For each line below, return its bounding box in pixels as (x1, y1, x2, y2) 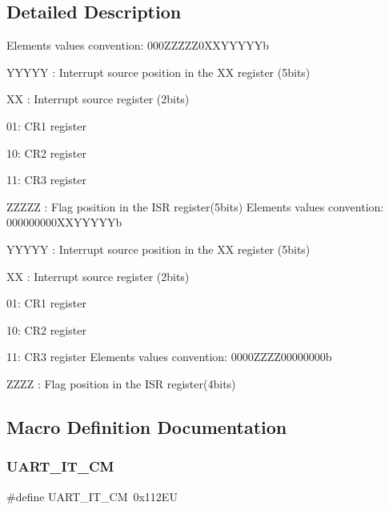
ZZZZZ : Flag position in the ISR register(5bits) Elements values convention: (6, 198, 384, 215)
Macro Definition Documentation (6, 414, 287, 439)
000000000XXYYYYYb (6, 214, 122, 231)
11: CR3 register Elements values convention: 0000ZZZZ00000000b (6, 348, 332, 365)
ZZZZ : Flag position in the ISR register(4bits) (6, 375, 236, 392)
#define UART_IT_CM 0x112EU (6, 488, 178, 504)
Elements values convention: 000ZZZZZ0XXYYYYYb (6, 37, 270, 54)
